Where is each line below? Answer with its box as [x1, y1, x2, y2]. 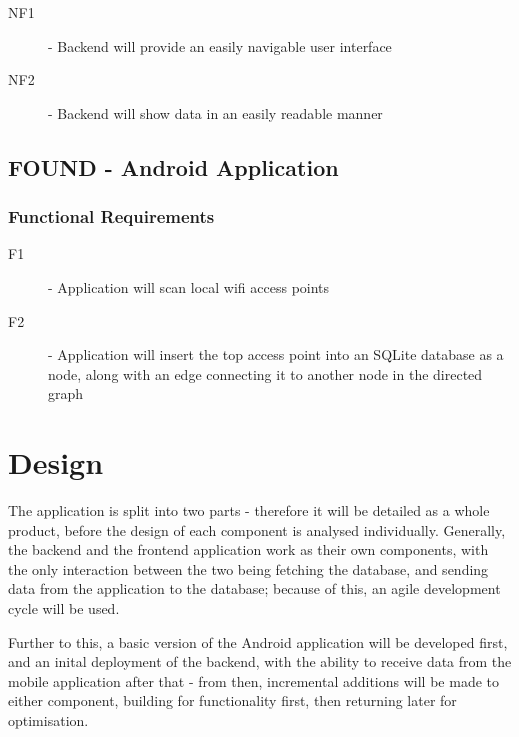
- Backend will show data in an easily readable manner [48, 102, 383, 123]
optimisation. [8, 710, 89, 730]
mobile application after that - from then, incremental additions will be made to [8, 670, 499, 691]
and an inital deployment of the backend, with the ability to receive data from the [8, 651, 512, 672]
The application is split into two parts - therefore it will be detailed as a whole [8, 500, 490, 521]
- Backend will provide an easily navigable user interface [48, 35, 392, 56]
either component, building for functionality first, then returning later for [8, 690, 457, 711]
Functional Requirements [8, 204, 215, 229]
